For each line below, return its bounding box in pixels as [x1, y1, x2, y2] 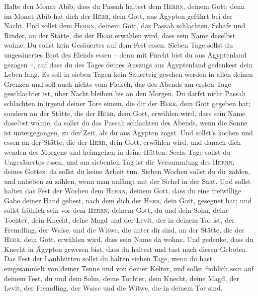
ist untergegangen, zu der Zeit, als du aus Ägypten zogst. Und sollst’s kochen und [4, 127, 253, 137]
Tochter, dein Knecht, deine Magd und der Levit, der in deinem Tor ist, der [4, 215, 235, 225]
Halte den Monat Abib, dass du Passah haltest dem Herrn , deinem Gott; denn [4, 1, 245, 11]
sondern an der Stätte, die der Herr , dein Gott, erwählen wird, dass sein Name [4, 108, 246, 118]
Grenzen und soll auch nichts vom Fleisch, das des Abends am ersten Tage [4, 78, 231, 89]
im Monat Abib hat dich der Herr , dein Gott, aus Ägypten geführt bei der [4, 10, 233, 21]
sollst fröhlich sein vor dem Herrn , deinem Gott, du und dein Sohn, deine [4, 205, 229, 215]
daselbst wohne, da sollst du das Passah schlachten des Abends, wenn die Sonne [4, 118, 248, 128]
